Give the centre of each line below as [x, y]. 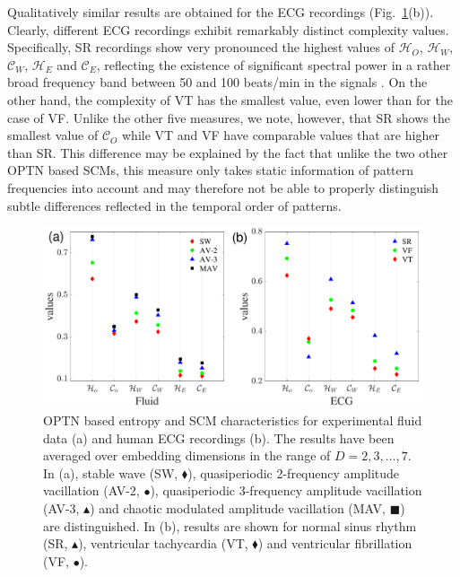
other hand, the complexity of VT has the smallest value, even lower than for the [230, 99]
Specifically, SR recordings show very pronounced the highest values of [201, 47]
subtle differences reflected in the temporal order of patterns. [174, 205]
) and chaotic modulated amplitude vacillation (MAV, [238, 507]
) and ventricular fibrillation [335, 543]
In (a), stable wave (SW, [111, 472]
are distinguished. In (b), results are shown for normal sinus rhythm [230, 525]
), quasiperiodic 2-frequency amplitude [294, 472]
